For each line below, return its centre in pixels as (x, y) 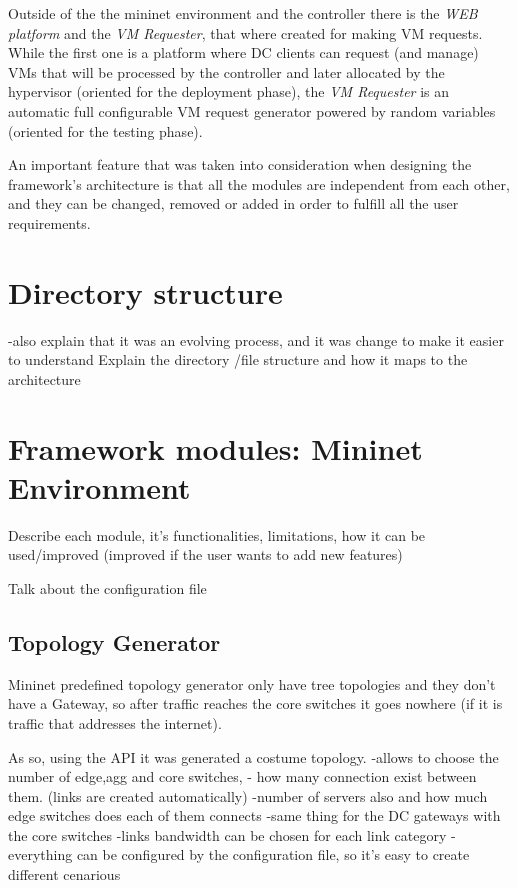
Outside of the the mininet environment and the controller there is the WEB (243, 13)
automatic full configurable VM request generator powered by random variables (252, 110)
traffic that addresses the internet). (115, 722)
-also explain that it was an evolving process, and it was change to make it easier (256, 339)
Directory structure (145, 291)
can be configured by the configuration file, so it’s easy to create (273, 854)
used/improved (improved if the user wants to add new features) (205, 554)
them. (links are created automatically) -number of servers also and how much (248, 795)
